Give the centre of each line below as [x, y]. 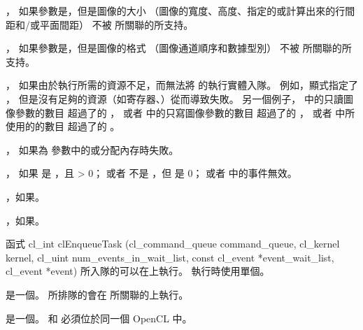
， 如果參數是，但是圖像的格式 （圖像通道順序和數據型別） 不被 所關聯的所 [179, 48]
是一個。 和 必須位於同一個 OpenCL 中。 [99, 318]
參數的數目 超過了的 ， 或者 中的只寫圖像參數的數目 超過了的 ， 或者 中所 [185, 112]
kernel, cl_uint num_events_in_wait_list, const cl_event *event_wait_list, [170, 257]
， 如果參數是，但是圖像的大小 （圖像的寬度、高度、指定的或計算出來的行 [176, 10]
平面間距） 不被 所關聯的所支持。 [116, 24]
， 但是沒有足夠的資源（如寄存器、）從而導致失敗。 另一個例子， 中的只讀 [175, 98]
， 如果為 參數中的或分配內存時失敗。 [92, 149]
